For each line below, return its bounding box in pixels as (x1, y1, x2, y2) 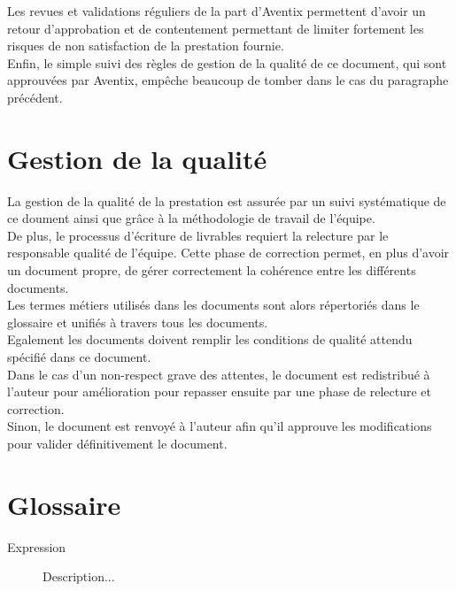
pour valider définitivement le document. (7, 434, 228, 452)
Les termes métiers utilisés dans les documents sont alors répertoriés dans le (7, 295, 420, 314)
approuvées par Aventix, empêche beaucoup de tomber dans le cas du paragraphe (7, 71, 449, 89)
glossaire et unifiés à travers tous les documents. (7, 312, 268, 331)
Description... (43, 567, 115, 586)
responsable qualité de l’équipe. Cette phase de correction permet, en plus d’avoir (7, 243, 450, 262)
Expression (7, 537, 66, 556)
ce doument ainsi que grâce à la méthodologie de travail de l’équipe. (7, 209, 375, 227)
